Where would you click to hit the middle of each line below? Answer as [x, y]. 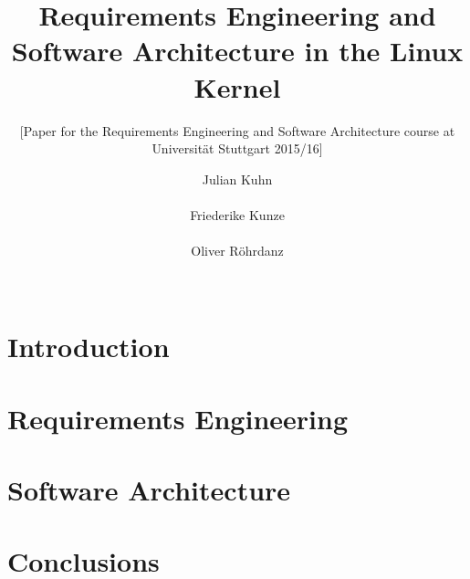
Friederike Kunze [237, 214]
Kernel [237, 86]
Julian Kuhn [237, 179]
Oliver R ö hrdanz [237, 251]
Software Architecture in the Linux [237, 51]
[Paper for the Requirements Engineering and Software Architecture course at [237, 130]
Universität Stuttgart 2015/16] [237, 148]
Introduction [89, 347]
